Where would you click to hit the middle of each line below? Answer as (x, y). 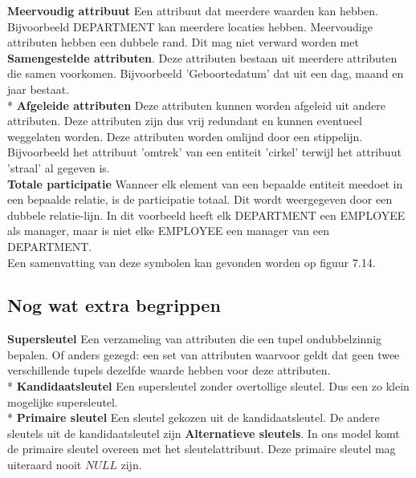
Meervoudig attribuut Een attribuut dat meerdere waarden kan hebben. (193, 10)
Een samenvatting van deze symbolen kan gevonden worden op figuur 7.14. (192, 262)
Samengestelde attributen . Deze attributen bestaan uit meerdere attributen (202, 57)
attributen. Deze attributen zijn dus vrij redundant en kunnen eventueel (185, 121)
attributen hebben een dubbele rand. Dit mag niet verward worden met (183, 42)
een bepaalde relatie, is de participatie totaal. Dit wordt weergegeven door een (200, 199)
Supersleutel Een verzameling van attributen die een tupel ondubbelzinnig (195, 339)
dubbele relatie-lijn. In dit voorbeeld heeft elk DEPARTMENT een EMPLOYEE (206, 215)
